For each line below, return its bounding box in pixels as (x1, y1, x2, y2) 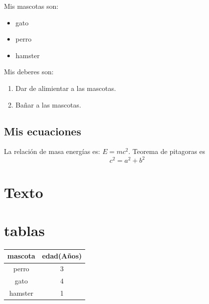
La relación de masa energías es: (4, 146, 100, 156)
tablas (4, 220, 45, 240)
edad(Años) (42, 251, 82, 261)
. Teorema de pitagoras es (128, 146, 206, 156)
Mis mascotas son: (4, 1, 59, 11)
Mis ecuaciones (4, 123, 81, 138)
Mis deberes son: (4, 66, 54, 77)
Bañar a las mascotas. (15, 99, 81, 109)
